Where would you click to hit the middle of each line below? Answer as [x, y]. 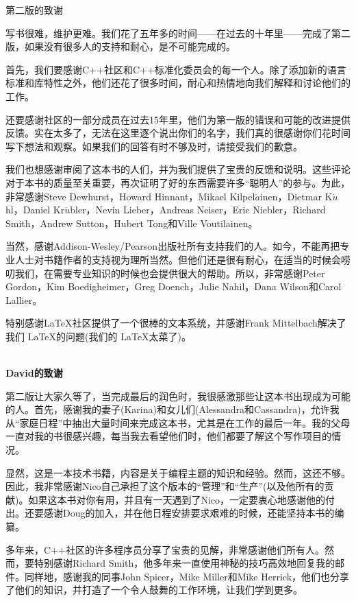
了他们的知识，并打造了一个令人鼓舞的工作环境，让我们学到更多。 [154, 590]
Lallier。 [24, 299]
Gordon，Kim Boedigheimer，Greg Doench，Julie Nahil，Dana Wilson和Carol [174, 286]
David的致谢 [34, 373]
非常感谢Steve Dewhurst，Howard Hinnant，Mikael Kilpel [130, 196]
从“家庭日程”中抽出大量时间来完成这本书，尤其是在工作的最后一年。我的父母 [178, 422]
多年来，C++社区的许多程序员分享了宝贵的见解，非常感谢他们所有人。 [165, 549]
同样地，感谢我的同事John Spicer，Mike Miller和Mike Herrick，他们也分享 [187, 576]
